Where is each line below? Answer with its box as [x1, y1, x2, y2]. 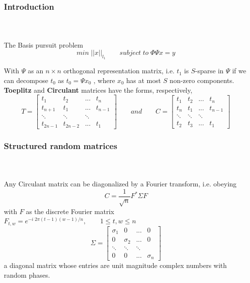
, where [94, 75, 115, 85]
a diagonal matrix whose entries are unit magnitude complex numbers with [4, 260, 227, 270]
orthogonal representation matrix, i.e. [63, 66, 175, 76]
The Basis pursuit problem [4, 39, 83, 50]
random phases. [4, 269, 50, 280]
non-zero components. [170, 75, 234, 85]
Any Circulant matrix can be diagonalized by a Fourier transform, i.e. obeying [4, 179, 237, 189]
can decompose [4, 75, 48, 85]
